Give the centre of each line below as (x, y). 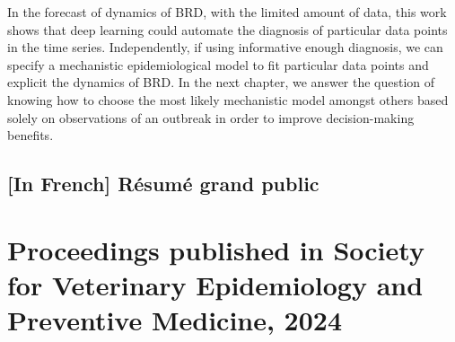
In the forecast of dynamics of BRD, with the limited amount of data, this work (227, 12)
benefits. (31, 135)
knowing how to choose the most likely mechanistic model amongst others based (228, 99)
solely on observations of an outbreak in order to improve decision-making (211, 117)
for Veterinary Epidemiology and (215, 284)
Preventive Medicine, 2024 (175, 320)
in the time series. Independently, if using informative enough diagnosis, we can (225, 47)
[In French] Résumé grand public (163, 184)
